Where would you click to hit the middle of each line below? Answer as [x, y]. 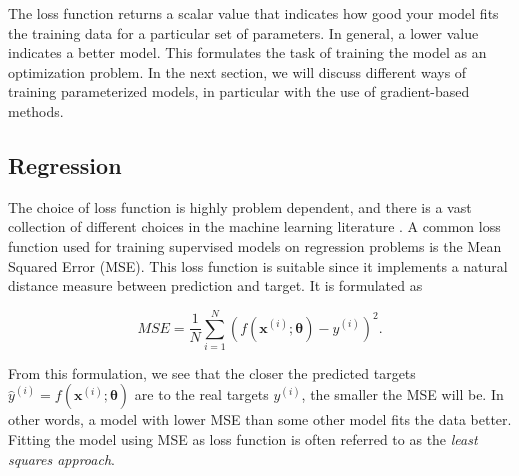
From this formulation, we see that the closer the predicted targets [212, 372]
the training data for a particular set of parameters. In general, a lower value [243, 32]
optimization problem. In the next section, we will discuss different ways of [237, 71]
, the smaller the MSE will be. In [402, 394]
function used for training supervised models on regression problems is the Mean [255, 245]
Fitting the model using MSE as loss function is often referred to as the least [243, 439]
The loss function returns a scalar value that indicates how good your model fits [253, 13]
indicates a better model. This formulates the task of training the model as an [247, 52]
